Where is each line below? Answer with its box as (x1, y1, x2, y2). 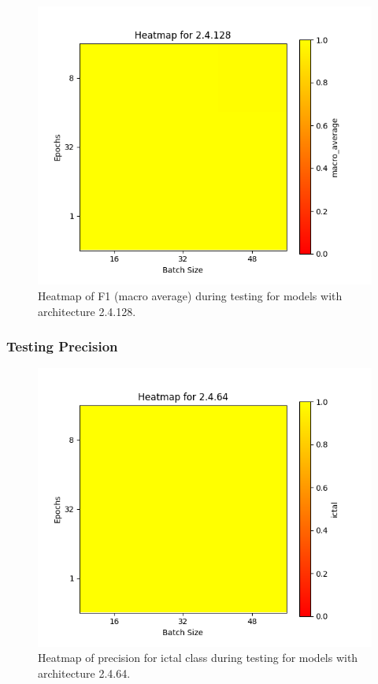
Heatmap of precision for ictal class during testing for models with (38, 649, 358, 666)
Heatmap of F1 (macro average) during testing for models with (38, 287, 343, 303)
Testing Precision (6, 336, 118, 356)
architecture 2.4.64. (38, 664, 131, 681)
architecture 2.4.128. (38, 303, 136, 319)
